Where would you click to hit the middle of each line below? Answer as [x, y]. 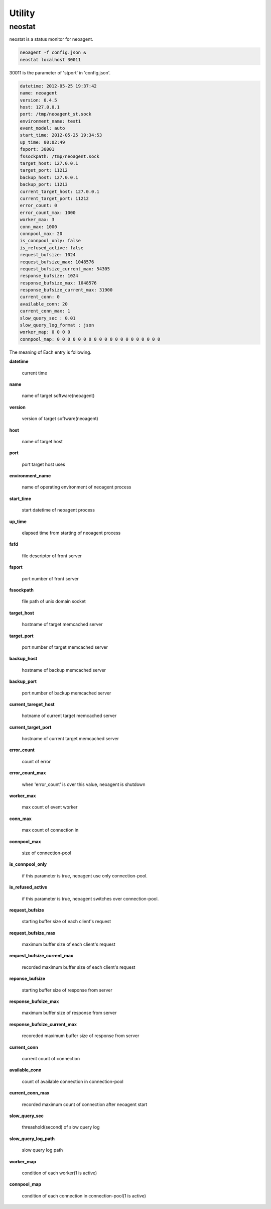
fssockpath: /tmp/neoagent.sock [60, 156]
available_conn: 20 [44, 304]
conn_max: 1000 [38, 227]
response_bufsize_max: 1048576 [58, 283]
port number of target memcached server [65, 647]
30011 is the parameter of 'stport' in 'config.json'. [60, 72]
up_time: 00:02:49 [42, 142]
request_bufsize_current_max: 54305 [65, 269]
